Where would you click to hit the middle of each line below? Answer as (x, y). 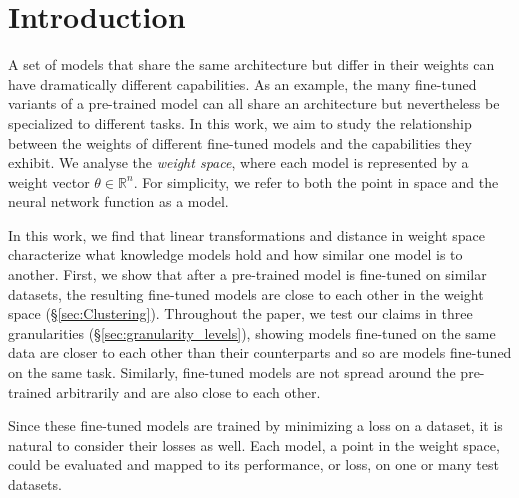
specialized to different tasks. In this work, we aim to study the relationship (240, 122)
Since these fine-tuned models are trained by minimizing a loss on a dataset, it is (255, 425)
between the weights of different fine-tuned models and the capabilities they (240, 142)
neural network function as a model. (118, 201)
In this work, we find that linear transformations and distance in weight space (246, 234)
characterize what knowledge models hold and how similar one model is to (235, 254)
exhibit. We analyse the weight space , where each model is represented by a (238, 162)
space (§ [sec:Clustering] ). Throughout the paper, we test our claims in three (240, 313)
